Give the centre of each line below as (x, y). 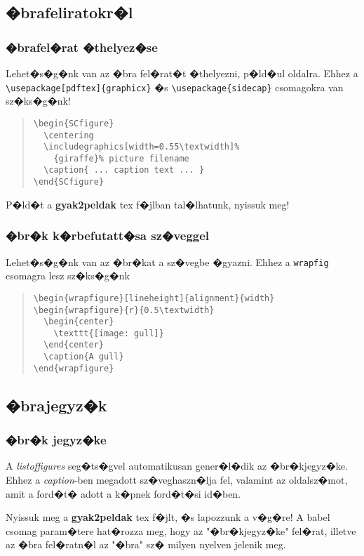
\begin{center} (79, 322)
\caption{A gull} (84, 357)
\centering (69, 135)
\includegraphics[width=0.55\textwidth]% (142, 147)
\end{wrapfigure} (74, 368)
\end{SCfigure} (69, 182)
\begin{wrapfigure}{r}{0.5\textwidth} (124, 310)
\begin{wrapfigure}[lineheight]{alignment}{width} (154, 298)
